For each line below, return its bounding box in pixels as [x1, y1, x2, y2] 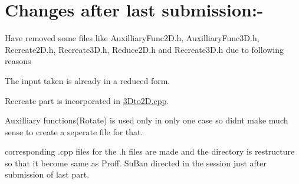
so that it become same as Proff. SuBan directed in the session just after [5, 156, 267, 169]
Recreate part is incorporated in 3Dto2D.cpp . [5, 94, 169, 106]
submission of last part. [5, 168, 90, 180]
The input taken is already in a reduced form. [5, 74, 170, 86]
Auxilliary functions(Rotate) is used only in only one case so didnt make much [5, 114, 288, 126]
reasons [5, 55, 31, 67]
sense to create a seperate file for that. [5, 125, 143, 138]
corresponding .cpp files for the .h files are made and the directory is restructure [5, 145, 295, 158]
